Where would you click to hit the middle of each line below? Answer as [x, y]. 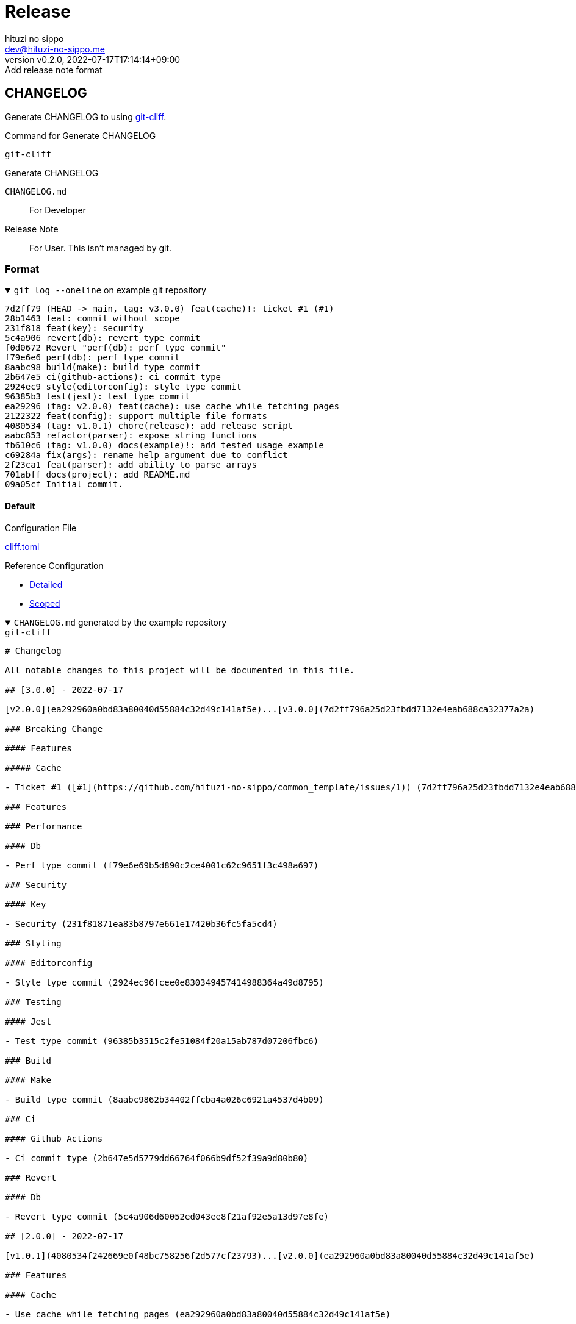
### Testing [33, 1002]
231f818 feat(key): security [74, 328]
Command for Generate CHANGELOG [81, 135]
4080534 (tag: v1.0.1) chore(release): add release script [149, 426]
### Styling [33, 943]
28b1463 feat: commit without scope [92, 319]
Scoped [45, 603]
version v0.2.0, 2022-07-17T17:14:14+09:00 [93, 59]
